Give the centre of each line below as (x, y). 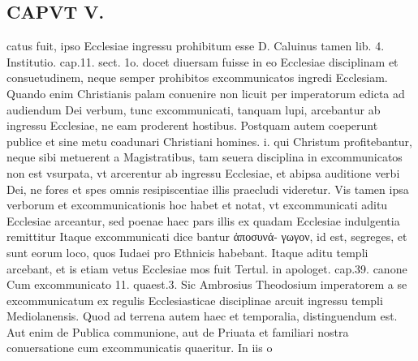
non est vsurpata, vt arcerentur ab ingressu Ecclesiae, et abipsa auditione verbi (203, 172)
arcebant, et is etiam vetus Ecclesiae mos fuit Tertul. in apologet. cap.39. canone (207, 268)
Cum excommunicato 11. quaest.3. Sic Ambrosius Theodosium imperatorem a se (207, 284)
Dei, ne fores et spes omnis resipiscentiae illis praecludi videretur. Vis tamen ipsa (208, 189)
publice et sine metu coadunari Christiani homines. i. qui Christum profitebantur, (209, 141)
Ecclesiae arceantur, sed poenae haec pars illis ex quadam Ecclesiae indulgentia (203, 220)
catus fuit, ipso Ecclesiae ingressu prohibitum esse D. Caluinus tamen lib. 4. (196, 46)
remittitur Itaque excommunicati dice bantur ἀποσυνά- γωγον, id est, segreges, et (207, 236)
